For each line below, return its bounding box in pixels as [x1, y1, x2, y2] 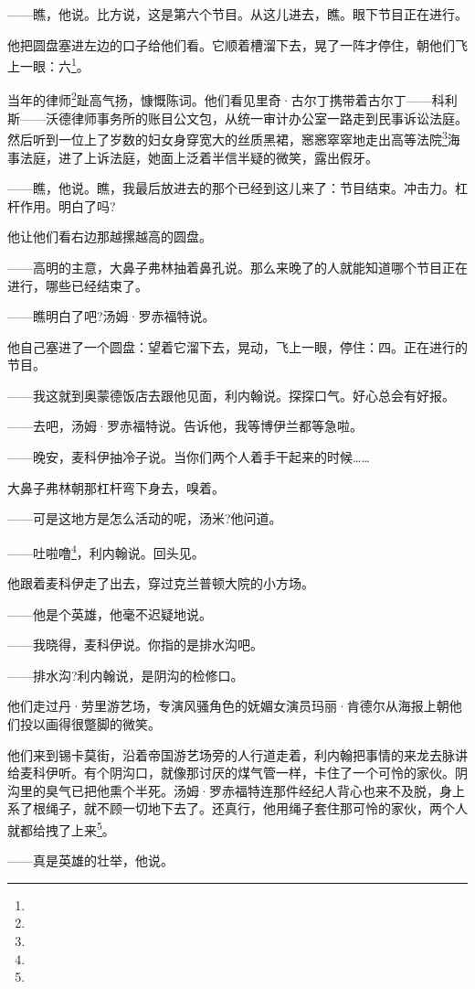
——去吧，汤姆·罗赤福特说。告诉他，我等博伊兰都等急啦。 [7, 416, 363, 435]
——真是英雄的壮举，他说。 [7, 851, 174, 870]
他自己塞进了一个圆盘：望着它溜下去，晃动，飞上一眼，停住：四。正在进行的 [7, 337, 468, 356]
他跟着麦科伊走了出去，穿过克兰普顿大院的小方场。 [7, 574, 314, 593]
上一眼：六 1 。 [7, 54, 90, 75]
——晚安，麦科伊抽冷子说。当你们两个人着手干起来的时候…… [7, 447, 370, 467]
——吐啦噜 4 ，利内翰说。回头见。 [7, 540, 205, 562]
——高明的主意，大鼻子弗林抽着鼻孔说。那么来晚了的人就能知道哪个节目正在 [7, 257, 468, 276]
